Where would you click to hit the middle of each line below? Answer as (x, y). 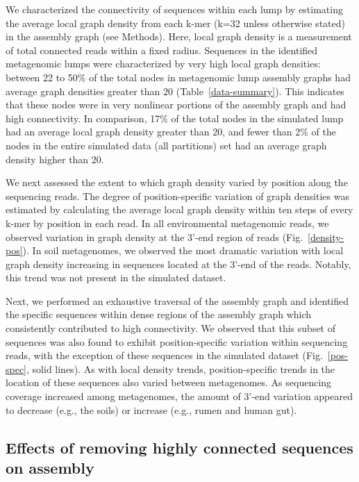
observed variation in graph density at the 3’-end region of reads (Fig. (155, 236)
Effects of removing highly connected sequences (179, 447)
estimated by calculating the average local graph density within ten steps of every (179, 209)
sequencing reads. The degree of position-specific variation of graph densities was (177, 196)
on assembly (50, 467)
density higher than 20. (55, 159)
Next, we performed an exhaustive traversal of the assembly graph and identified (177, 300)
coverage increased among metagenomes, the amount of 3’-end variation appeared (179, 396)
